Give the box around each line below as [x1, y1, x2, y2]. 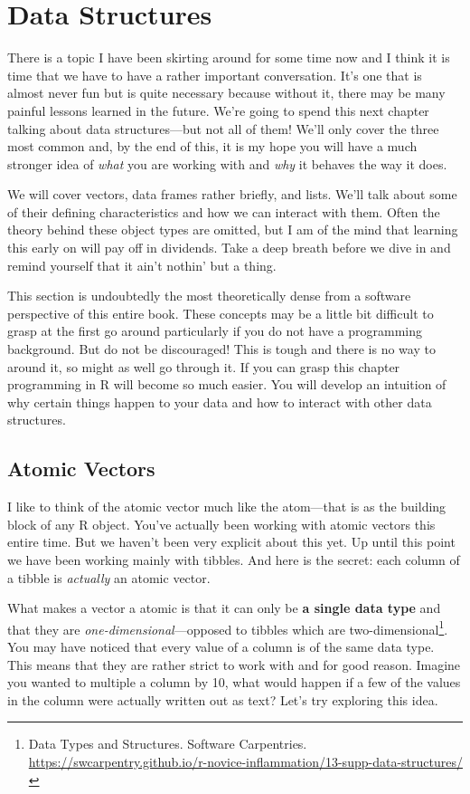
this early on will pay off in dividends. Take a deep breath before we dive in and [7, 238, 451, 257]
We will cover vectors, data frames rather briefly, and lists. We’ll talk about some [7, 185, 457, 204]
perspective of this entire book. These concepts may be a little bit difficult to [7, 303, 434, 322]
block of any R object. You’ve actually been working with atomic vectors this [7, 514, 436, 533]
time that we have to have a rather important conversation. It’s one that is [7, 65, 422, 84]
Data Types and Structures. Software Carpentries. [28, 734, 307, 753]
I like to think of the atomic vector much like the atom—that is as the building [7, 497, 446, 516]
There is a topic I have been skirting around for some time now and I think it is [7, 48, 450, 67]
